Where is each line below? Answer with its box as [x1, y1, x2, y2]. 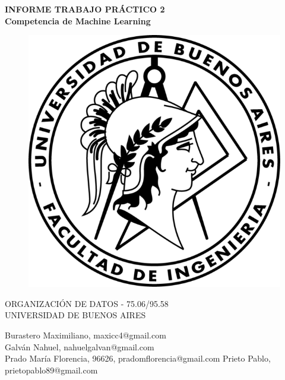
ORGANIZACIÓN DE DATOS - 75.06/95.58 [5, 297, 169, 309]
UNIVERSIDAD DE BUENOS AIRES [5, 309, 146, 321]
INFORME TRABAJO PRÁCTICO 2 [5, 3, 165, 15]
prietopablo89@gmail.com [5, 363, 98, 376]
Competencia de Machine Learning [5, 14, 151, 27]
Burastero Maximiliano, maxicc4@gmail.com [5, 328, 166, 341]
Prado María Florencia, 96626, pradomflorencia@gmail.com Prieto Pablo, [5, 352, 271, 365]
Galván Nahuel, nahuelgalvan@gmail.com [5, 340, 154, 353]
